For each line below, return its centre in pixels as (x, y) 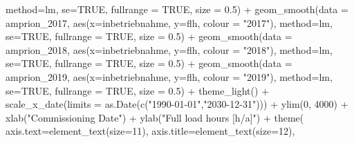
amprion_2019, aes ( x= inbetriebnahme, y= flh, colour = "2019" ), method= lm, (169, 76)
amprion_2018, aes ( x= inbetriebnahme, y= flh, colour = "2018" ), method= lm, (169, 49)
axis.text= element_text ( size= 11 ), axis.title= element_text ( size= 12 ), (150, 131)
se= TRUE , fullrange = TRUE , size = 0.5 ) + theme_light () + (138, 90)
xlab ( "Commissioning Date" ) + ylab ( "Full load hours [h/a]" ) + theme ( (155, 117)
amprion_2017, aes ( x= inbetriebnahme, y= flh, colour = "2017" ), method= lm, (169, 22)
